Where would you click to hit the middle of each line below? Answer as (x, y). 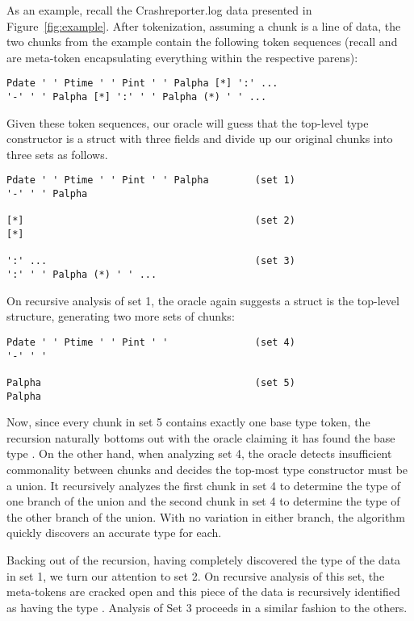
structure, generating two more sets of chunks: (121, 316)
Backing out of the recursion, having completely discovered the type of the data (204, 559)
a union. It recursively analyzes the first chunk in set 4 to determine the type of (204, 485)
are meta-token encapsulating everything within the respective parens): (182, 57)
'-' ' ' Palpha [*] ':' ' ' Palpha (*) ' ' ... (137, 97)
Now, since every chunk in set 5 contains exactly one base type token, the (188, 422)
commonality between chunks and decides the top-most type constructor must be (207, 469)
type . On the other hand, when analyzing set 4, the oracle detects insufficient (199, 453)
